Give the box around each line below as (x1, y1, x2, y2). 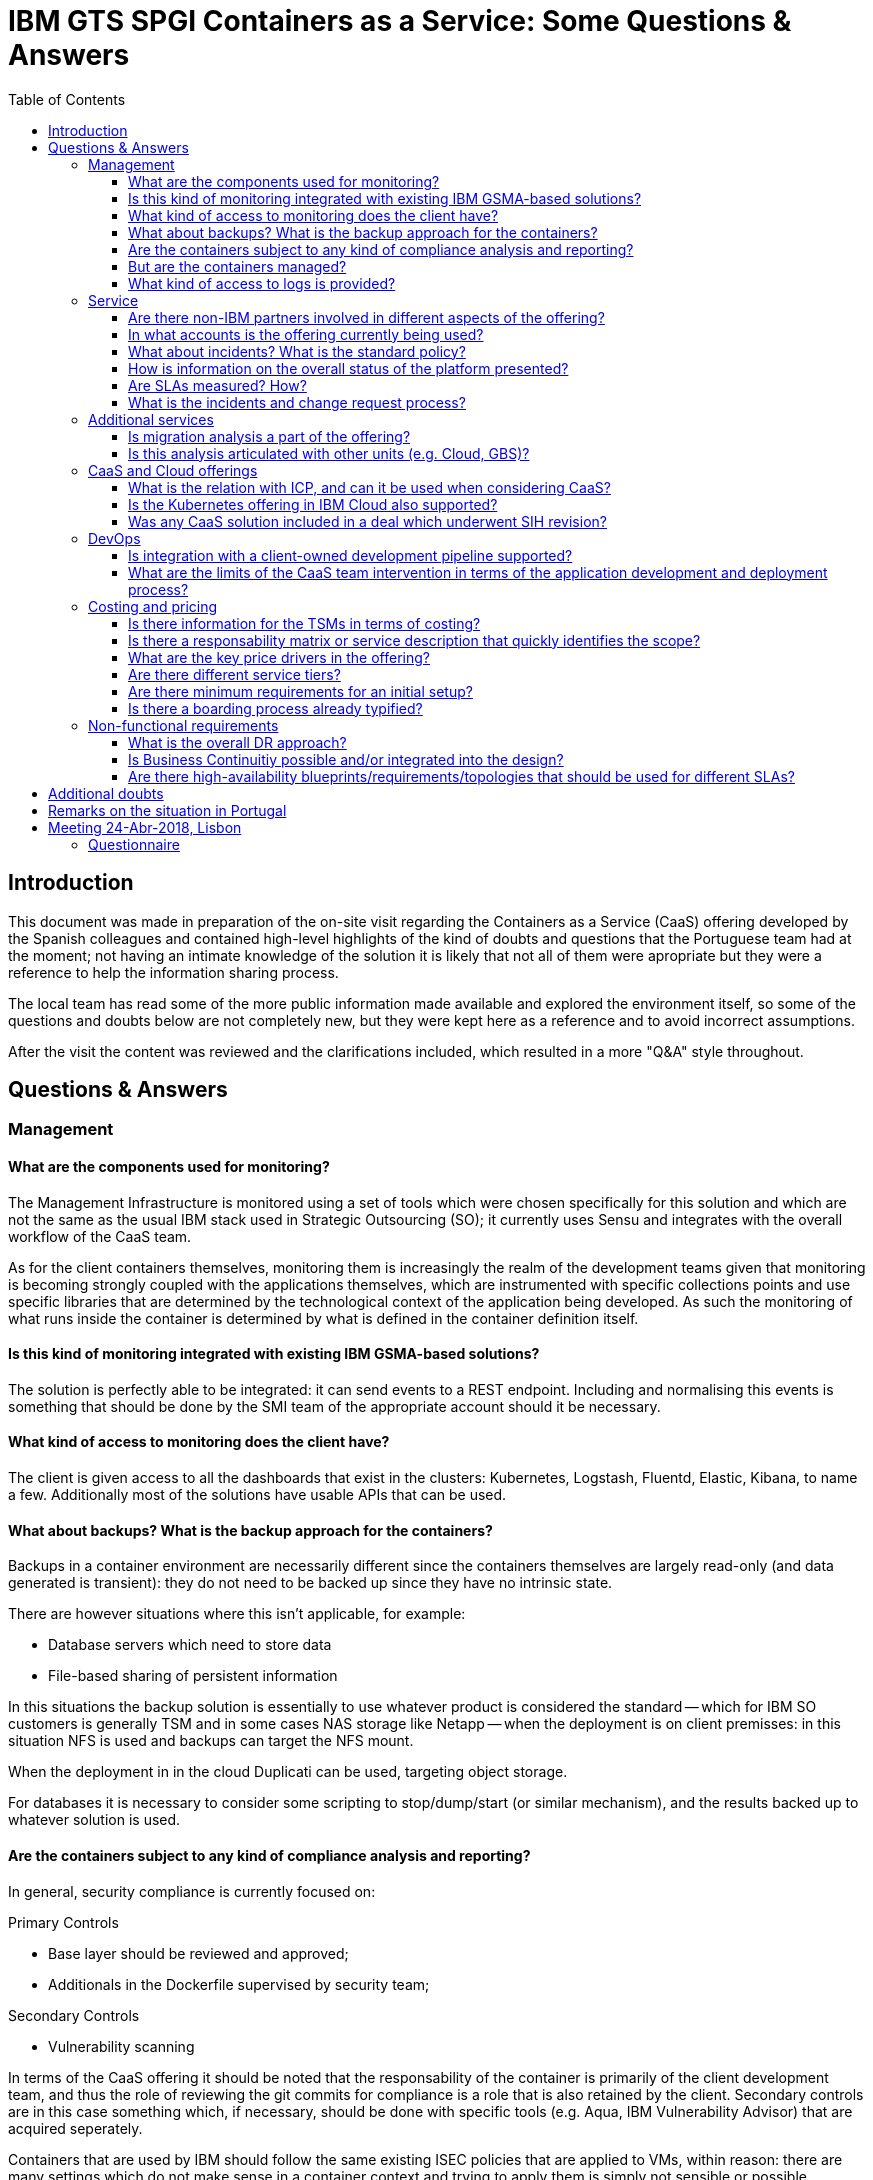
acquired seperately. (8, 2119, 143, 2137)
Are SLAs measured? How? (128, 376, 307, 394)
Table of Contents (8, 90, 126, 108)
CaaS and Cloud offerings (88, 461, 258, 479)
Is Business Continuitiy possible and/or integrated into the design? (128, 750, 564, 768)
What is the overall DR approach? (128, 733, 347, 751)
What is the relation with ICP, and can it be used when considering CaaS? (128, 478, 611, 496)
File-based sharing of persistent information (48, 1667, 338, 1685)
